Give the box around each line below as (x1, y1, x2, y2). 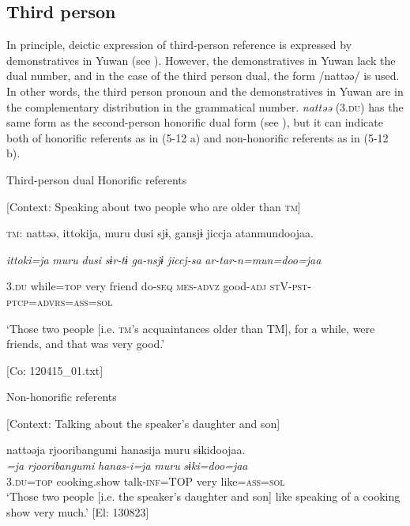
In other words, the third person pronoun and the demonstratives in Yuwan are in (6, 82, 404, 99)
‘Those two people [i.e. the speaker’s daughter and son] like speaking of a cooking (6, 488, 401, 505)
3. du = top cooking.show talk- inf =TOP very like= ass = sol (6, 472, 285, 489)
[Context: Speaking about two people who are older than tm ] (6, 198, 301, 214)
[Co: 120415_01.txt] (6, 361, 103, 378)
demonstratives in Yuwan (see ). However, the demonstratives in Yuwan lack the (6, 51, 396, 68)
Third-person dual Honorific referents (6, 171, 187, 187)
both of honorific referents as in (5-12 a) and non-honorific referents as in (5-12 (6, 129, 389, 146)
